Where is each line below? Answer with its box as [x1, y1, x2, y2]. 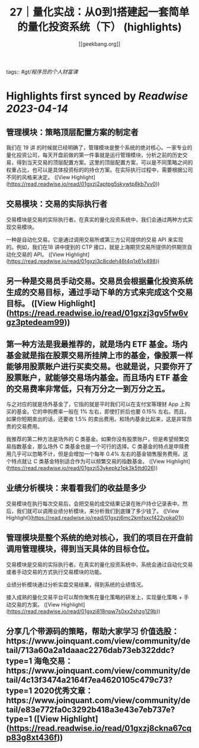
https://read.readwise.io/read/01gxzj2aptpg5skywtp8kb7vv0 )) [8, 180, 160, 187]
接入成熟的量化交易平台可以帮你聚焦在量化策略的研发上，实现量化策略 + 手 [6, 594, 190, 601]
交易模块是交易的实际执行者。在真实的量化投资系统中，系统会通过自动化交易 [6, 561, 193, 568]
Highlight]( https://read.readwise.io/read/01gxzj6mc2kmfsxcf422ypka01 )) [6, 514, 185, 521]
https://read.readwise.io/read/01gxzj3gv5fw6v [8, 308, 188, 318]
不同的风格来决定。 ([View [6, 173, 70, 181]
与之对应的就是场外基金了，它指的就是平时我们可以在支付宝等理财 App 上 [6, 400, 185, 408]
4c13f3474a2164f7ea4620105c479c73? [20, 675, 173, 685]
